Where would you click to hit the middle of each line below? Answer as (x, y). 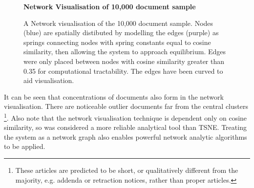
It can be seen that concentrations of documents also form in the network (114, 96)
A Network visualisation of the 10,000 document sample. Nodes (118, 23)
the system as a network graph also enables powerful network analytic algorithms (126, 136)
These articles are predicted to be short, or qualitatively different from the (127, 170)
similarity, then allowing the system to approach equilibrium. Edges (125, 52)
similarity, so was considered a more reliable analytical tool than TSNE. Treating (125, 127)
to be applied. (25, 146)
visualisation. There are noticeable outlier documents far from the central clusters (126, 106)
